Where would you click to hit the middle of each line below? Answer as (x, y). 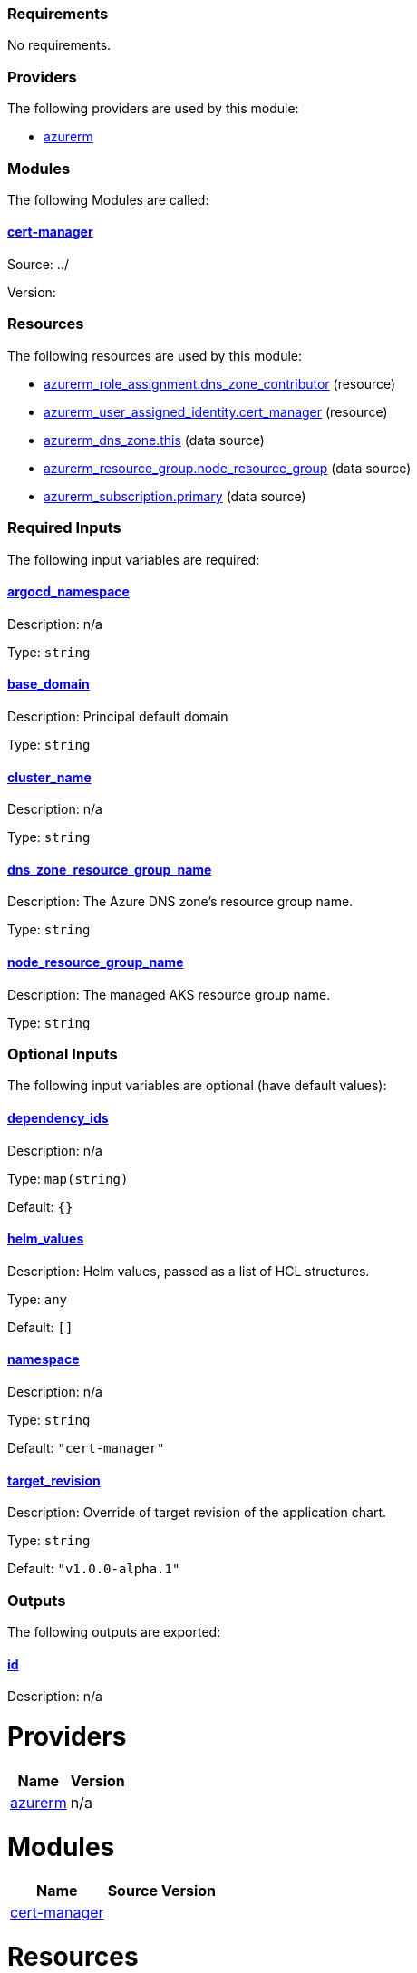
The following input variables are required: (134, 559)
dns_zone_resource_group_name (110, 869)
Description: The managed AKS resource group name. (169, 994)
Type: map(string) (68, 1178)
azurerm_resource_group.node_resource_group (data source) (228, 468)
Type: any (38, 1299)
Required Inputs (64, 528)
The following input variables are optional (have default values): (197, 1086)
